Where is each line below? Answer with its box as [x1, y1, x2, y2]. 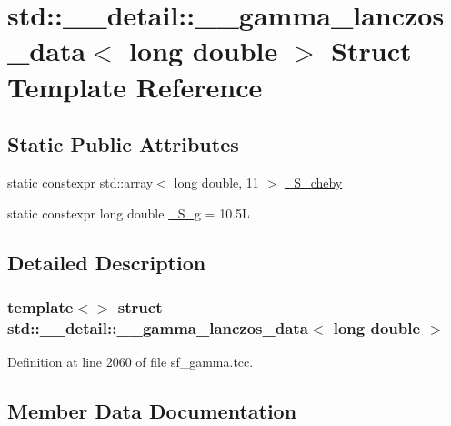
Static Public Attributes [7, 130, 239, 158]
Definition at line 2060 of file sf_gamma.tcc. [7, 352, 254, 371]
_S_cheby [284, 172, 343, 191]
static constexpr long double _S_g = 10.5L [7, 203, 250, 222]
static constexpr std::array [7, 172, 154, 191]
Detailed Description [7, 248, 206, 276]
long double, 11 [174, 172, 259, 191]
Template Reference [7, 67, 263, 105]
